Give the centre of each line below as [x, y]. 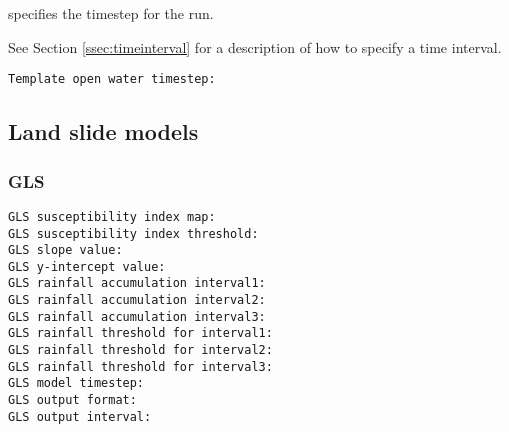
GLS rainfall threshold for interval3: [140, 366]
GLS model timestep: [76, 383]
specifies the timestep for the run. [111, 13]
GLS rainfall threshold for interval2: [140, 350]
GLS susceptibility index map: [112, 216]
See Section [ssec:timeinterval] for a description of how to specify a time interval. [255, 46]
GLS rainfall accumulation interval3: [137, 316]
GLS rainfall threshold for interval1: [140, 333]
